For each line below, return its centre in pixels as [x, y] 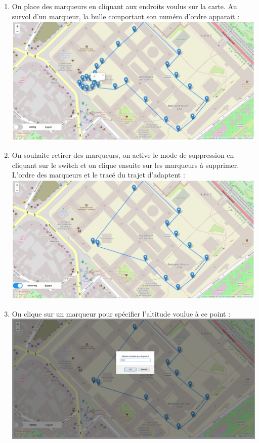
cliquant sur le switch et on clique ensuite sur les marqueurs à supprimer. [125, 165]
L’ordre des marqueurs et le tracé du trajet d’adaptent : [98, 175]
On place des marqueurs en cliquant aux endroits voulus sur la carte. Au [124, 6]
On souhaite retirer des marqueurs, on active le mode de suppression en [123, 155]
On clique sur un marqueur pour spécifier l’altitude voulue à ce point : [121, 313]
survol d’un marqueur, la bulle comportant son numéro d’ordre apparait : [126, 16]
